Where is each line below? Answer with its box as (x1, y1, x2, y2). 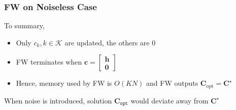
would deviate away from (130, 95, 209, 105)
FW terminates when (16, 57, 82, 67)
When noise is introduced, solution (4, 95, 112, 105)
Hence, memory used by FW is (16, 78, 112, 88)
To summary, (4, 20, 45, 31)
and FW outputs (146, 78, 198, 88)
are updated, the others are (64, 37, 150, 47)
